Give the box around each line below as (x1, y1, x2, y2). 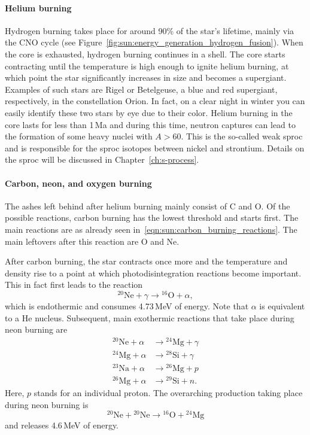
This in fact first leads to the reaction (5, 278, 143, 291)
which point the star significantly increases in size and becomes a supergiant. (5, 71, 287, 84)
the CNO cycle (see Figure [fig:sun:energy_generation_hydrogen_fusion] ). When (5, 36, 303, 48)
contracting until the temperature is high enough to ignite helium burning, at (5, 59, 289, 72)
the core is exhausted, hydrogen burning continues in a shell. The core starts (5, 47, 285, 60)
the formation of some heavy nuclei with (5, 130, 153, 142)
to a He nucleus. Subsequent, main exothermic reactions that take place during (5, 311, 294, 324)
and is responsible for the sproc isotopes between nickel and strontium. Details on (5, 141, 305, 154)
